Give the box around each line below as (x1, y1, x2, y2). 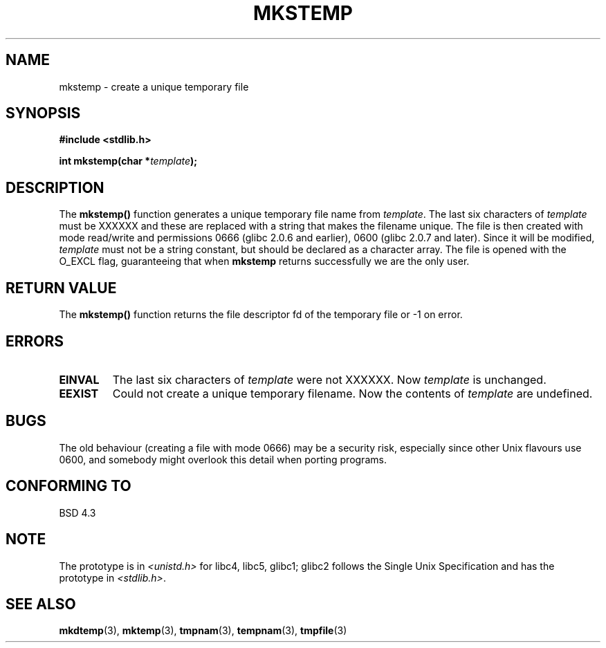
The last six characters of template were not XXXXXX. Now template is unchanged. (112, 372, 547, 387)
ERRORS (6, 332, 64, 350)
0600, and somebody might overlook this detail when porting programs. (59, 453, 387, 465)
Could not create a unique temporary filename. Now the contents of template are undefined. (112, 386, 593, 400)
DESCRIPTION (6, 178, 104, 196)
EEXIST (59, 386, 99, 400)
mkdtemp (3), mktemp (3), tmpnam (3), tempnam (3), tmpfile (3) (59, 624, 347, 637)
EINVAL (59, 372, 100, 387)
